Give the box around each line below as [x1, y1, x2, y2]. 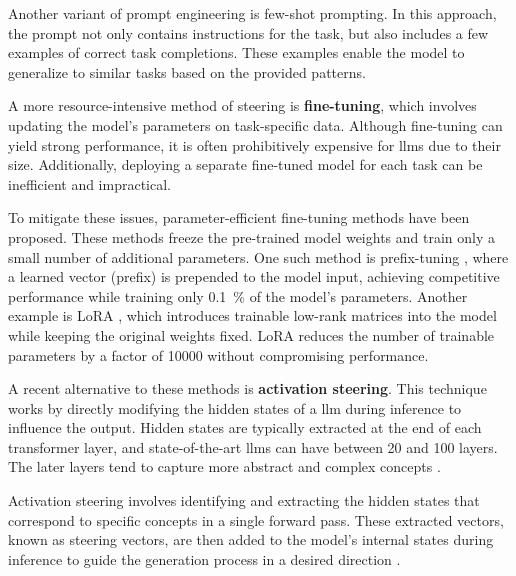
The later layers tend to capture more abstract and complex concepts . [8, 456, 441, 477]
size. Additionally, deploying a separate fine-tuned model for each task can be [8, 154, 483, 175]
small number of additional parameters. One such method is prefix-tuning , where [8, 246, 509, 267]
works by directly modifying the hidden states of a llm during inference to [8, 397, 462, 418]
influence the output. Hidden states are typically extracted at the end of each [8, 417, 482, 438]
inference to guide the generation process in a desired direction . [8, 548, 401, 569]
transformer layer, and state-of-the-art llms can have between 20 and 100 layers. [8, 436, 498, 457]
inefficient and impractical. [8, 173, 171, 194]
